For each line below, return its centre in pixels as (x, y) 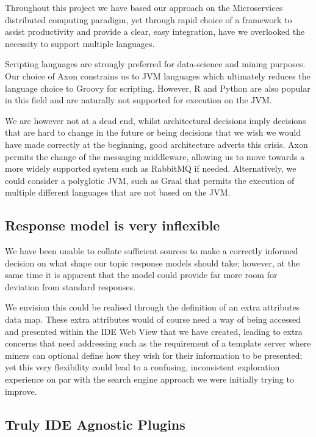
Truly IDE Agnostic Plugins (95, 424)
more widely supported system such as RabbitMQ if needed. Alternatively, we (151, 168)
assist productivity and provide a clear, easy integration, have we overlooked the (155, 31)
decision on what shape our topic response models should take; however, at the (153, 263)
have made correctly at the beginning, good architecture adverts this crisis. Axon (156, 144)
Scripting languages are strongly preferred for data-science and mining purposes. (155, 64)
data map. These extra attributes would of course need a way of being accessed (153, 319)
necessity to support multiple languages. (80, 43)
